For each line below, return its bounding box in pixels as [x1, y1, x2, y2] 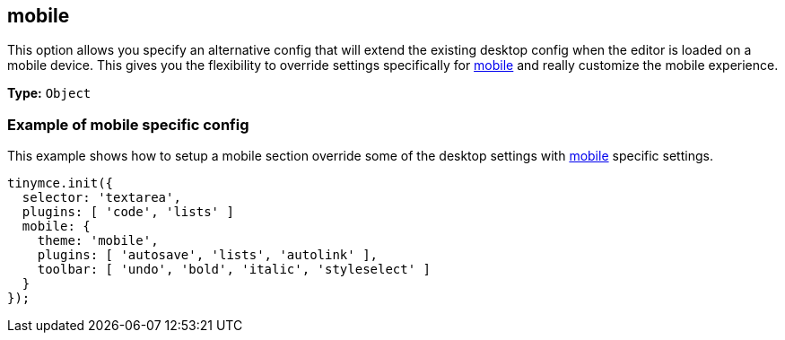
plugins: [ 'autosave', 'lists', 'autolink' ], [37, 248, 379, 263]
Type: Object [7, 85, 92, 101]
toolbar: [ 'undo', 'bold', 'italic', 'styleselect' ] [37, 262, 432, 277]
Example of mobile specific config [7, 115, 249, 134]
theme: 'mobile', [37, 233, 159, 248]
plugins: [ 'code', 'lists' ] [22, 205, 234, 220]
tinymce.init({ [7, 176, 114, 191]
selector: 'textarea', [22, 190, 181, 205]
